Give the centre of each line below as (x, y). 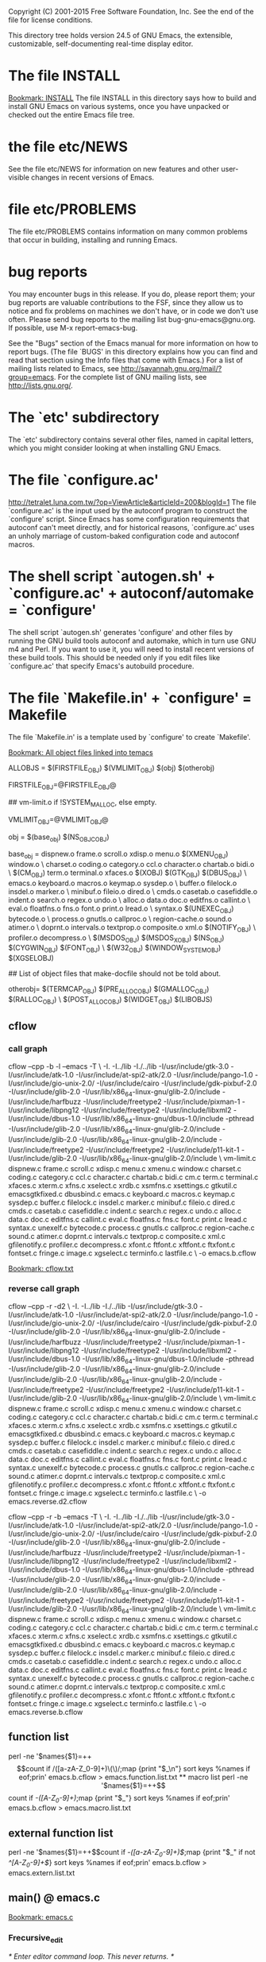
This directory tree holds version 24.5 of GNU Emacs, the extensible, (120, 35)
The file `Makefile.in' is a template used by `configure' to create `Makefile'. (130, 737)
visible (19, 177)
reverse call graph (44, 1289)
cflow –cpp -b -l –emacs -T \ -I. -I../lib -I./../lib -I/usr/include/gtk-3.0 (118, 1066)
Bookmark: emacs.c (41, 1917)
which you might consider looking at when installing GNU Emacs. (115, 447)
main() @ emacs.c (54, 1898)
